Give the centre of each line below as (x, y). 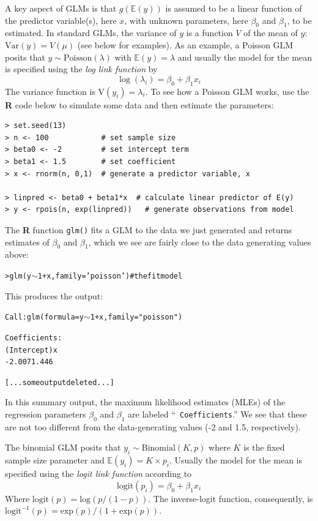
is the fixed (264, 447)
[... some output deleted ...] (60, 382)
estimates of (27, 242)
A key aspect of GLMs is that (61, 8)
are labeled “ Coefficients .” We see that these (217, 414)
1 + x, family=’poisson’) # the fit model (110, 276)
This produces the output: (54, 295)
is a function (209, 33)
